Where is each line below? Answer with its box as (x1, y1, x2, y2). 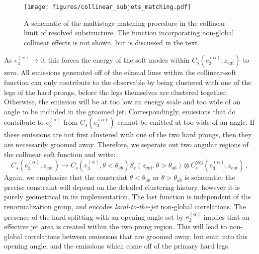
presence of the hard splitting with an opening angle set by (4, 211, 184, 222)
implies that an (203, 211, 250, 222)
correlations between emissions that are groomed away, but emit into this (24, 231, 248, 241)
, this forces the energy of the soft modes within (44, 55, 190, 65)
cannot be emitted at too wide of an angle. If (117, 117, 255, 127)
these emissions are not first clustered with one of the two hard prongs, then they (4, 129, 252, 140)
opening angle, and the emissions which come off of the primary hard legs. (4, 241, 230, 251)
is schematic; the (184, 172, 235, 182)
